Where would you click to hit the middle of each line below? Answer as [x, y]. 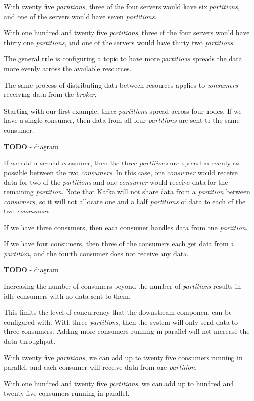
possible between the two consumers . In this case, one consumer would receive [121, 172]
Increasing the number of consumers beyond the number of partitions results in [123, 286]
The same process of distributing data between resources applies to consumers [121, 84]
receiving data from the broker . [50, 94]
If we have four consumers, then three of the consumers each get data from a [119, 244]
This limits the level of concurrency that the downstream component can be [118, 312]
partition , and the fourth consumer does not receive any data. [96, 253]
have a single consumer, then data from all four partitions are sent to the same [122, 120]
